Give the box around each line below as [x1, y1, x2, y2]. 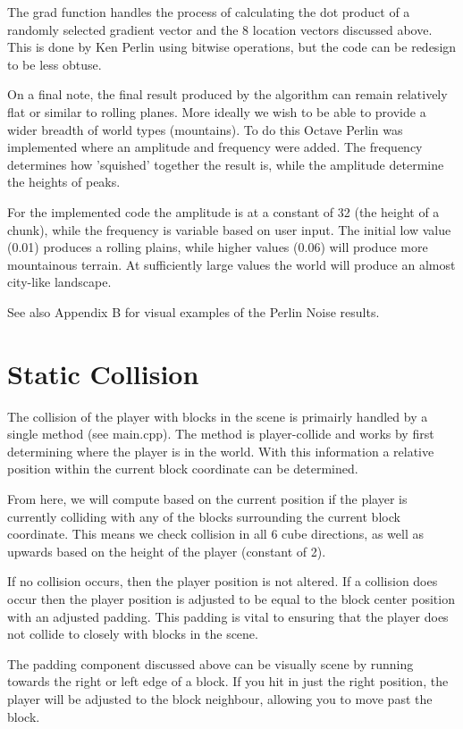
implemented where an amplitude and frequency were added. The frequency [7, 138, 423, 156]
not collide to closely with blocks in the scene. [7, 624, 258, 643]
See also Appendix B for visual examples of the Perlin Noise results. [7, 302, 380, 321]
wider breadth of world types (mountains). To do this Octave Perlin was [7, 120, 403, 138]
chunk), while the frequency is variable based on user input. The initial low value [7, 220, 451, 239]
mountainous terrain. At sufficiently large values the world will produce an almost [7, 255, 456, 273]
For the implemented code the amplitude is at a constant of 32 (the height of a [7, 202, 440, 221]
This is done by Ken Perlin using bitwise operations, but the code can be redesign [7, 38, 457, 56]
